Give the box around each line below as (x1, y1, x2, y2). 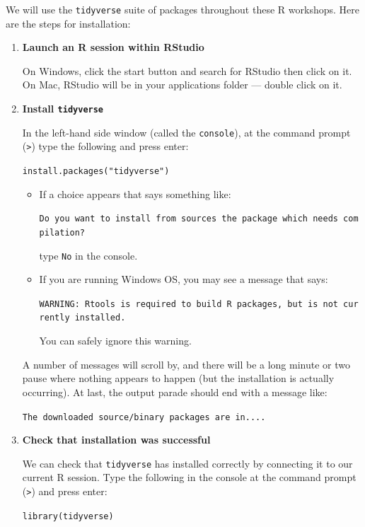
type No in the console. (39, 248, 138, 262)
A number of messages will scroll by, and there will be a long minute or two (22, 357, 350, 371)
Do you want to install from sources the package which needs (39, 214, 338, 224)
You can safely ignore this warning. (39, 333, 192, 348)
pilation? (39, 227, 86, 238)
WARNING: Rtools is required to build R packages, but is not (39, 299, 338, 309)
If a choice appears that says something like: (39, 186, 231, 201)
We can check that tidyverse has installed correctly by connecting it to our (22, 456, 353, 470)
